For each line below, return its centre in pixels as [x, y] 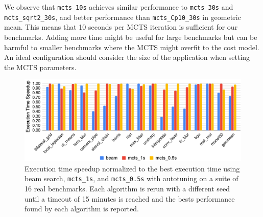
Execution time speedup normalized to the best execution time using [132, 168]
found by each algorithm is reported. [82, 209]
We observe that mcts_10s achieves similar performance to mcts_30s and [119, 7]
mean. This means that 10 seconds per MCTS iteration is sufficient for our [121, 27]
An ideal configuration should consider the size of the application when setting [127, 57]
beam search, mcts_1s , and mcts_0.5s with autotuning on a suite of [131, 178]
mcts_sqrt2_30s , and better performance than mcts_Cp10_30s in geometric [123, 17]
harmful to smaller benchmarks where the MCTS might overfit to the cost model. [132, 47]
